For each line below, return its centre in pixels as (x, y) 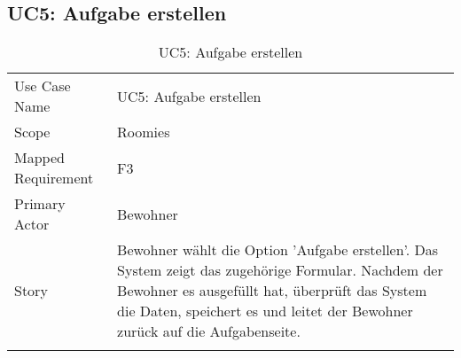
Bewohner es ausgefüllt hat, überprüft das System (272, 291)
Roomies (144, 132)
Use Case (43, 86)
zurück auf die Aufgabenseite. (209, 331)
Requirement (54, 178)
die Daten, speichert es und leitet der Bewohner (265, 311)
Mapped (39, 158)
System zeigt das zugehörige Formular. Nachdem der (280, 270)
